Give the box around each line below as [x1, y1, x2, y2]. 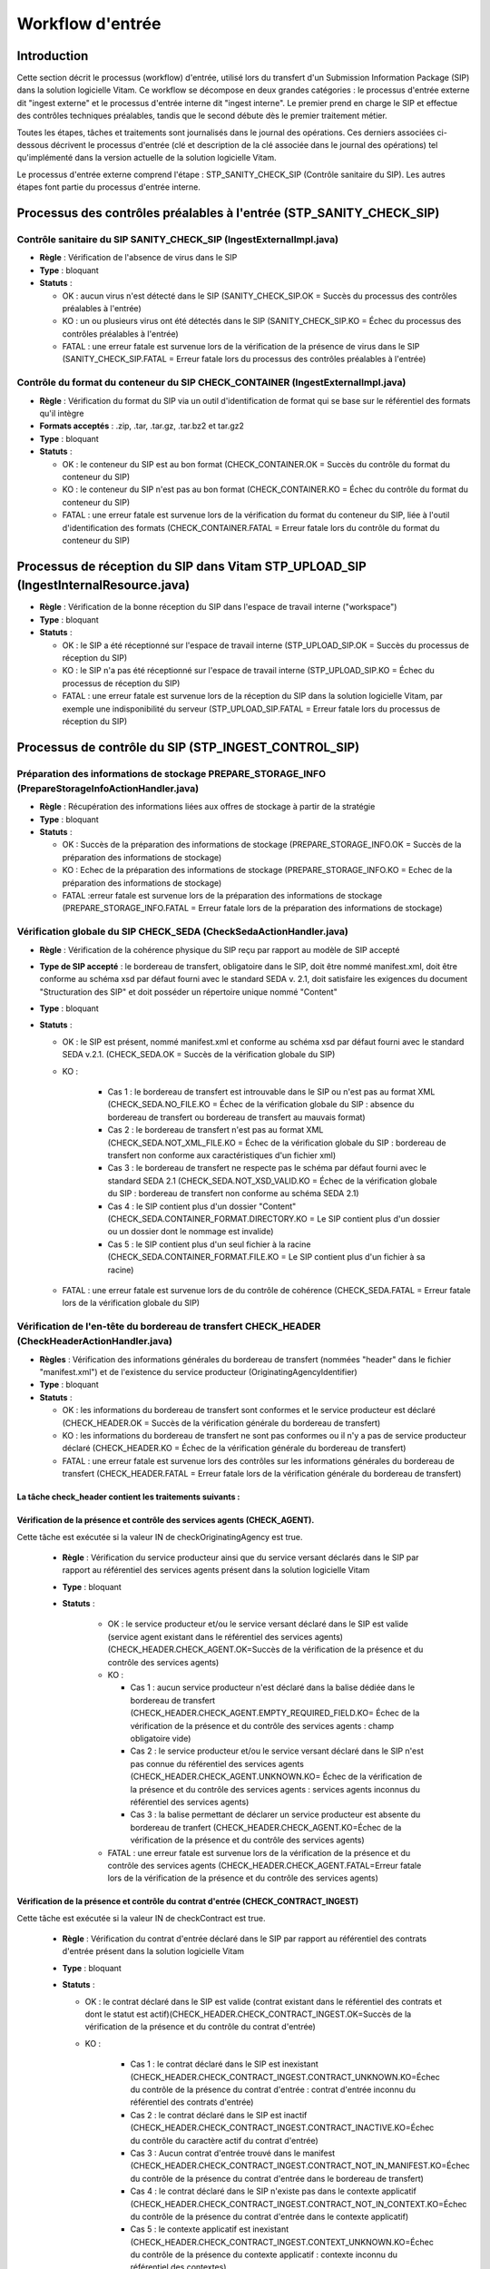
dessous [16, 140, 49, 151]
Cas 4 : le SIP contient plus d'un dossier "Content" [107, 1201, 297, 1212]
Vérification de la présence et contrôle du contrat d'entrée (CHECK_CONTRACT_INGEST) [16, 1896, 359, 1907]
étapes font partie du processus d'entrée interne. [16, 182, 201, 192]
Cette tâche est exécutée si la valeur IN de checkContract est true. [16, 1912, 266, 1923]
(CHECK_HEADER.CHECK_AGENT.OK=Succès [107, 1644, 280, 1655]
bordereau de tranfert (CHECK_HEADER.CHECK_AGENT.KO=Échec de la [130, 1822, 402, 1832]
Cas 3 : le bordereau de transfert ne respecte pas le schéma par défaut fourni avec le [107, 1163, 426, 1174]
